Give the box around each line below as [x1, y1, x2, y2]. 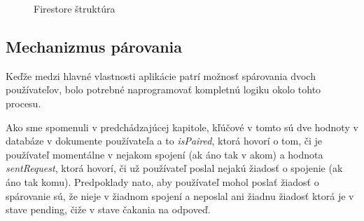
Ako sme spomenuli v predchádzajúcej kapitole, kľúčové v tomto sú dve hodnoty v [6, 119, 358, 134]
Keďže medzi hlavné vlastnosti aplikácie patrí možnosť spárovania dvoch [6, 68, 316, 83]
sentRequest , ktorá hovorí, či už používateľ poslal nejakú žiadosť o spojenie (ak [6, 161, 343, 175]
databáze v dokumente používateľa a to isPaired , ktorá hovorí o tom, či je [6, 133, 323, 148]
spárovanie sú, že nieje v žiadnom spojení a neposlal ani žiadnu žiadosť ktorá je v [6, 188, 354, 203]
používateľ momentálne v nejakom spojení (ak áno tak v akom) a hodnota [6, 147, 323, 161]
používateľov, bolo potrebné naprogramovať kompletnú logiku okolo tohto [6, 82, 321, 97]
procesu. [6, 95, 41, 110]
